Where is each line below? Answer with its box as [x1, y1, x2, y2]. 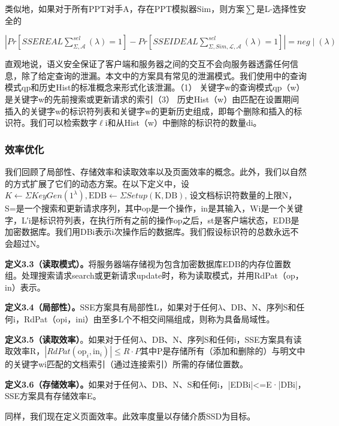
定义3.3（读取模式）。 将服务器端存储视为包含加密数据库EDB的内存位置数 [5, 257, 291, 270]
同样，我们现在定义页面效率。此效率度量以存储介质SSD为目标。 [5, 409, 256, 422]
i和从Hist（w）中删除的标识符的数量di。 [105, 116, 262, 129]
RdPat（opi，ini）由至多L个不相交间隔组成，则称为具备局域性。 [23, 312, 275, 325]
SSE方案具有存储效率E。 [5, 389, 101, 402]
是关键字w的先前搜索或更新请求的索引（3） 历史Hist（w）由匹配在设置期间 [5, 92, 299, 105]
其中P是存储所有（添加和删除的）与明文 [140, 345, 297, 357]
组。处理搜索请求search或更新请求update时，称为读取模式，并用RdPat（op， [5, 269, 304, 282]
